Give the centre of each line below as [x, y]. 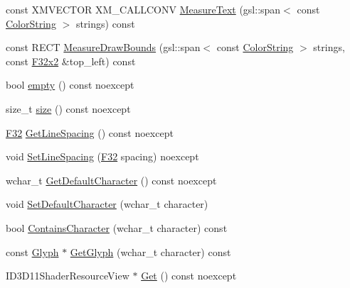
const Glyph [32, 251]
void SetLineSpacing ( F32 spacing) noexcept [102, 156]
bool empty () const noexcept [70, 85]
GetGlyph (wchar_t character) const [150, 251]
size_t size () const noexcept [68, 108]
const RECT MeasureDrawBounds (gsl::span [103, 47]
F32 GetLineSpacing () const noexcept [90, 132]
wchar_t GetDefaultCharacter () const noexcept [111, 180]
